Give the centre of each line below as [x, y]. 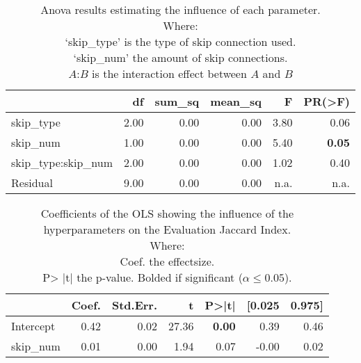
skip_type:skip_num [62, 162]
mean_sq [236, 101]
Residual [32, 183]
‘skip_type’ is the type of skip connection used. [180, 41]
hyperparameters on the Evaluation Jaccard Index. [167, 229]
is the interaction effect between [169, 73]
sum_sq [177, 101]
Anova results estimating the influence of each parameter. [180, 9]
